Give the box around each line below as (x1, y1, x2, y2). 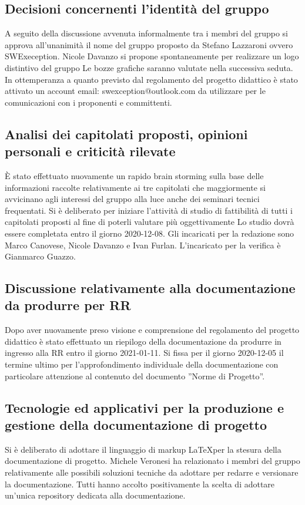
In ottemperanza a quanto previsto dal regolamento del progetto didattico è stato (5, 73, 298, 85)
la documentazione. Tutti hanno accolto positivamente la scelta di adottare (5, 477, 275, 490)
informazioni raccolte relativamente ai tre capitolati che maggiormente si (5, 181, 266, 193)
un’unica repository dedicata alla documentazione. (5, 489, 186, 501)
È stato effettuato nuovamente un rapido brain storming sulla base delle (5, 169, 264, 181)
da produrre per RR (5, 296, 131, 314)
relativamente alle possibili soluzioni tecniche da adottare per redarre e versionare (5, 466, 299, 479)
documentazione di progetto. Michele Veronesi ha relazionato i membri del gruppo (5, 455, 300, 467)
